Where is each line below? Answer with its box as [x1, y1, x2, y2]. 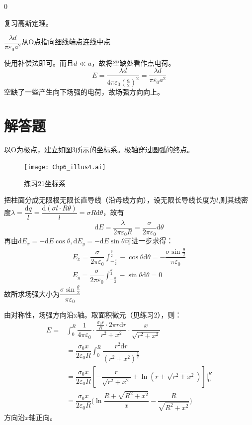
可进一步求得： [124, 235, 173, 246]
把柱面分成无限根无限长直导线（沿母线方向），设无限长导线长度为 [4, 195, 216, 205]
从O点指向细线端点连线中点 [21, 36, 111, 47]
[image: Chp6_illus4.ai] [24, 164, 106, 171]
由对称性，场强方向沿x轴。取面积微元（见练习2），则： [4, 310, 182, 320]
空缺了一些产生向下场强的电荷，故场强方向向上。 [4, 86, 164, 97]
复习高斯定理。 [4, 17, 53, 28]
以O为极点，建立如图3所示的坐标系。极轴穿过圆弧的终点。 [4, 144, 194, 155]
